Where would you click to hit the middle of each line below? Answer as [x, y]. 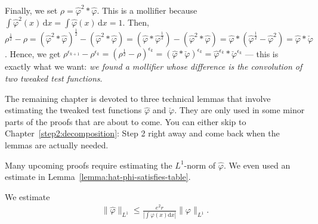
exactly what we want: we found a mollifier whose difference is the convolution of [154, 66]
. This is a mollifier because [147, 10]
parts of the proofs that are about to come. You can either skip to [126, 121]
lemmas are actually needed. [57, 145]
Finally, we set [31, 10]
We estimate [27, 196]
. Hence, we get [33, 53]
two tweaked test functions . [54, 78]
